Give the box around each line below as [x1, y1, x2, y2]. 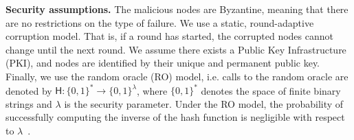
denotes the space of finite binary [201, 83, 341, 97]
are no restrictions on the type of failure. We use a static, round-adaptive [5, 15, 314, 30]
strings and [5, 96, 52, 110]
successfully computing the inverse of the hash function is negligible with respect [5, 110, 345, 124]
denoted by [5, 83, 52, 97]
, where [136, 83, 168, 97]
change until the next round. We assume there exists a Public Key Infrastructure [5, 42, 346, 56]
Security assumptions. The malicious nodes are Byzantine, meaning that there [5, 2, 349, 16]
